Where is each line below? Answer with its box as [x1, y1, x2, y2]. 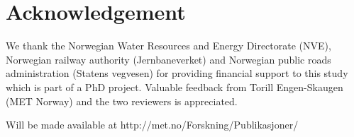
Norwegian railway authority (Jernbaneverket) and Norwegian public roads [6, 52, 331, 66]
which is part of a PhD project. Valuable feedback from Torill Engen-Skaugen [6, 79, 343, 94]
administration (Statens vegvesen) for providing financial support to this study [6, 66, 348, 81]
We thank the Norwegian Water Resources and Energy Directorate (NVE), [6, 38, 331, 53]
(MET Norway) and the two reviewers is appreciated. [6, 93, 238, 108]
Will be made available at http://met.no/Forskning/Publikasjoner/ [6, 117, 299, 132]
